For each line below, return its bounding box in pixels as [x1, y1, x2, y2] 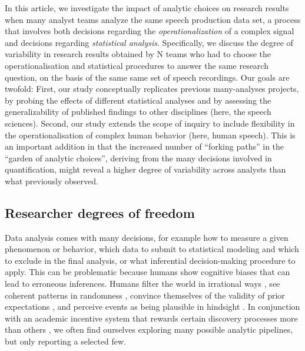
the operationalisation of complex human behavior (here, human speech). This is [5, 128, 296, 141]
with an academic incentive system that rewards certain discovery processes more [5, 312, 298, 324]
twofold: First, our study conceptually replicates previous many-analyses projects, [5, 82, 299, 95]
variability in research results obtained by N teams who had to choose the [5, 48, 271, 60]
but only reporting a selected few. [5, 335, 126, 347]
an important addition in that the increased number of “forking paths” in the [5, 140, 284, 153]
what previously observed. [5, 174, 98, 187]
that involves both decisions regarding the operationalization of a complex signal [5, 25, 294, 37]
